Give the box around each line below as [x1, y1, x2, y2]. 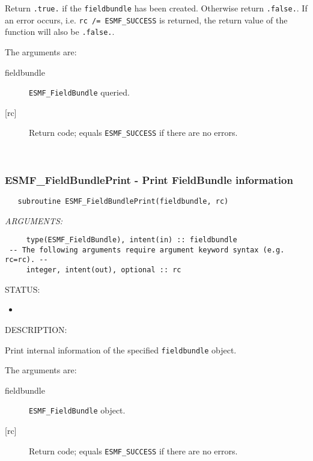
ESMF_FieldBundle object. [29, 404, 126, 417]
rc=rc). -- [5, 255, 48, 264]
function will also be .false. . [5, 25, 115, 38]
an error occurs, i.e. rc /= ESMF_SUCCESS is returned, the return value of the [5, 13, 288, 26]
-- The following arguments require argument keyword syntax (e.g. [9, 245, 285, 254]
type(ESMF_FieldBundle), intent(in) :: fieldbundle [26, 236, 237, 245]
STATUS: [5, 282, 40, 295]
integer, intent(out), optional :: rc [26, 266, 181, 275]
